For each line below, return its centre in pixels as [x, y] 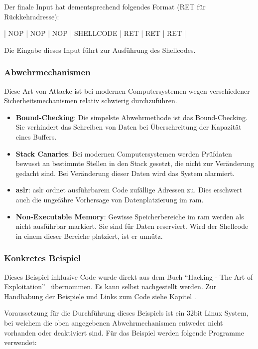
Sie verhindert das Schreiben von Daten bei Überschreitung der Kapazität [129, 127]
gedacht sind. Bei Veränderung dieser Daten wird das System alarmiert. [125, 173]
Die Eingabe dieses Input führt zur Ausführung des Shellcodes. [100, 50]
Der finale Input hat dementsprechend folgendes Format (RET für [105, 6]
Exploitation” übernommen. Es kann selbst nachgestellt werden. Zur [110, 286]
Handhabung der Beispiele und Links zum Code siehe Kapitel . [100, 296]
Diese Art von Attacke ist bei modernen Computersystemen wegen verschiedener [127, 90]
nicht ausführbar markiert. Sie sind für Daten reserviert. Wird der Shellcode [132, 226]
